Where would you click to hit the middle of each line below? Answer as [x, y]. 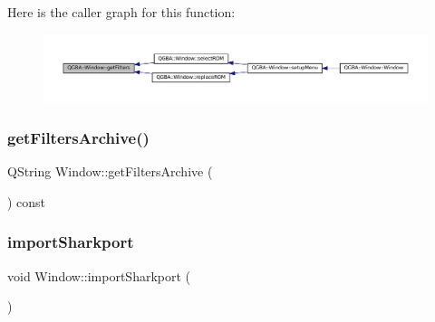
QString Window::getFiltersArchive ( [110, 171]
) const [27, 201]
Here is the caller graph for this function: [121, 12]
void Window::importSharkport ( [99, 275]
